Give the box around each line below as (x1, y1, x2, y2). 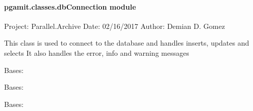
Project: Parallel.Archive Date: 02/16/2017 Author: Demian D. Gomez (4, 20, 225, 31)
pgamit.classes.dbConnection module (4, 1, 136, 12)
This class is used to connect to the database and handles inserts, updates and (4, 38, 249, 48)
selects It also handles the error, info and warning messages (4, 47, 189, 58)
